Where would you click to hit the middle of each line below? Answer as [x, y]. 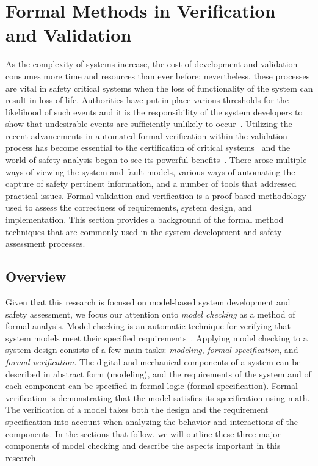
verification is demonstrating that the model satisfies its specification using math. [158, 397]
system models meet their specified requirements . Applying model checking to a [157, 337]
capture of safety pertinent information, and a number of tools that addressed [151, 184]
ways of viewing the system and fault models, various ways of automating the [150, 171]
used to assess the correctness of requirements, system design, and [129, 207]
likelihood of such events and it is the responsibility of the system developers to [154, 111]
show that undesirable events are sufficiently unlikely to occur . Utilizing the [149, 124]
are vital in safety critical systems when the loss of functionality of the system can [159, 88]
